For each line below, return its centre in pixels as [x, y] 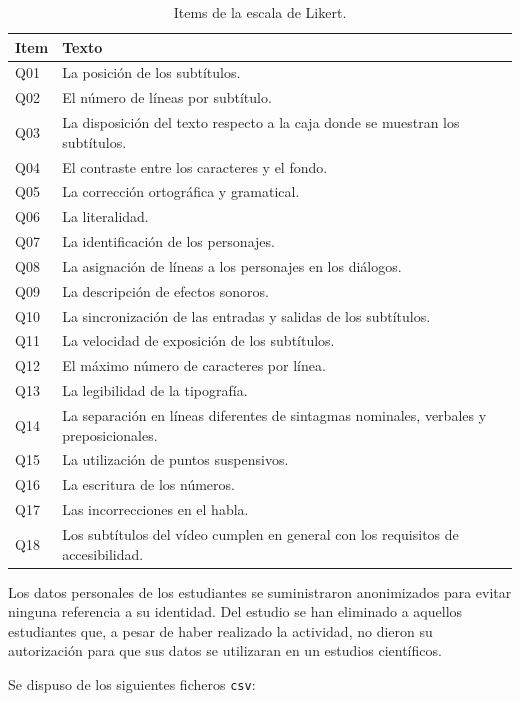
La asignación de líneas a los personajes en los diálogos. [232, 265]
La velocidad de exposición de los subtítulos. [198, 340]
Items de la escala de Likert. [260, 12]
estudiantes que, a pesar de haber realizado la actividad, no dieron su [220, 630]
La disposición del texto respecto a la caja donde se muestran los [261, 122]
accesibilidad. [103, 553]
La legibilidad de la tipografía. [155, 390]
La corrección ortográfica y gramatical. [181, 191]
